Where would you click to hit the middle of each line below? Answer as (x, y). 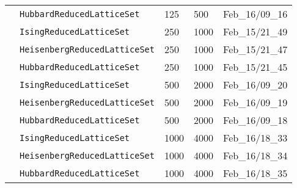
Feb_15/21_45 (255, 67)
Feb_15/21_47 (255, 49)
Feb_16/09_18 (255, 120)
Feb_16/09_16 (255, 14)
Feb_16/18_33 (255, 138)
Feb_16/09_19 (255, 102)
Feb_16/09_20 (255, 85)
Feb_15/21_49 (255, 31)
